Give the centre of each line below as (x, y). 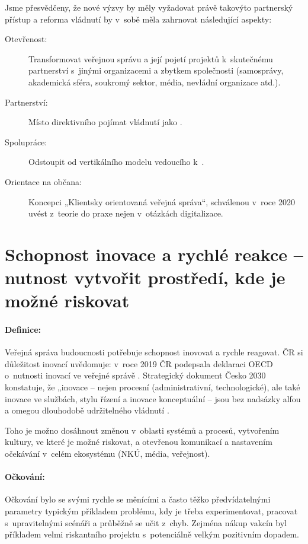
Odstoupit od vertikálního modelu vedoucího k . (116, 162)
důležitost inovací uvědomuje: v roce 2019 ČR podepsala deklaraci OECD (139, 363)
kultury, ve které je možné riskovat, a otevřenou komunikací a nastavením (139, 442)
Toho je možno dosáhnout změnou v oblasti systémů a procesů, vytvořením (142, 430)
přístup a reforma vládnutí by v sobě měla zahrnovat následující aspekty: (138, 19)
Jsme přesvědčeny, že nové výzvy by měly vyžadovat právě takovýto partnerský (149, 7)
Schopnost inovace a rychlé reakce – (154, 254)
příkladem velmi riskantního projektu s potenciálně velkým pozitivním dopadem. (152, 534)
